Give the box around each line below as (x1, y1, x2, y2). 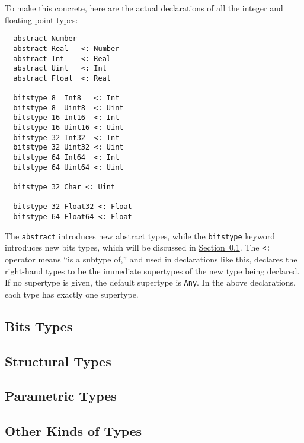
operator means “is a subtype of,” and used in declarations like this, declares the (5, 252, 297, 265)
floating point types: (5, 13, 78, 26)
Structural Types (5, 352, 111, 370)
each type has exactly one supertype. (5, 287, 139, 300)
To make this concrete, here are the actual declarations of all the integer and (5, 2, 283, 14)
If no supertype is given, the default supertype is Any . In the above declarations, (5, 276, 296, 289)
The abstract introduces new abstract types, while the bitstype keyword (5, 229, 275, 242)
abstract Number (13, 34, 77, 43)
